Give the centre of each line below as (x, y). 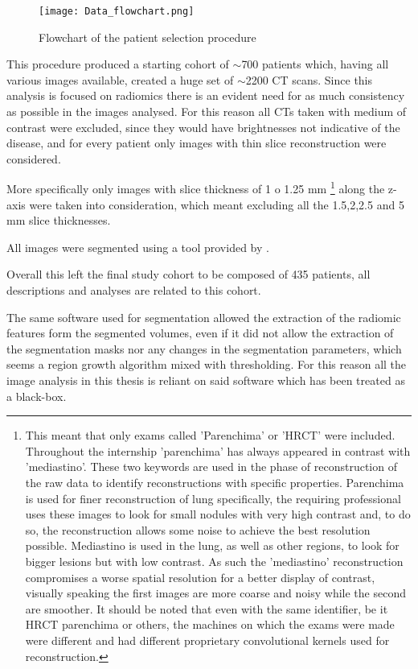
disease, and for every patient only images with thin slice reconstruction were (197, 143)
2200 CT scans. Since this (309, 79)
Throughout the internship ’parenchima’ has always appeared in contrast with (218, 450)
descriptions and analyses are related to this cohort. (134, 290)
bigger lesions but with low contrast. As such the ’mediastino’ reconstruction (214, 561)
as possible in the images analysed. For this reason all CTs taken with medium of (207, 111)
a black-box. (37, 396)
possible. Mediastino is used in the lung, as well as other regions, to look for (212, 545)
